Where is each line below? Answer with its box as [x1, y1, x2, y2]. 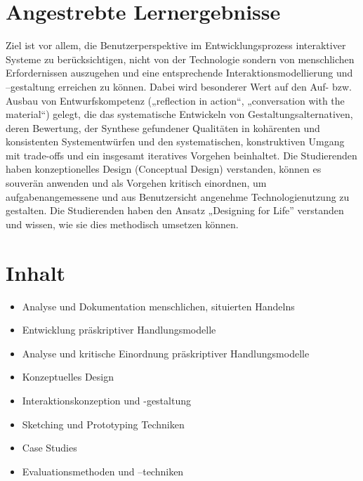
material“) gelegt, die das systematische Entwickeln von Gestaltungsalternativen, [6, 107, 353, 121]
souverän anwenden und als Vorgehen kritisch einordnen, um [6, 176, 267, 190]
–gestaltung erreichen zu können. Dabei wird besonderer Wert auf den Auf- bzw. [6, 79, 352, 93]
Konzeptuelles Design [22, 369, 114, 384]
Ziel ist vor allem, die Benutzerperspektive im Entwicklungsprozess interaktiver [6, 38, 346, 53]
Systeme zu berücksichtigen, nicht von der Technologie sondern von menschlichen [6, 51, 355, 66]
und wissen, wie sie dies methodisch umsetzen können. [6, 216, 239, 231]
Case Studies [22, 440, 77, 455]
